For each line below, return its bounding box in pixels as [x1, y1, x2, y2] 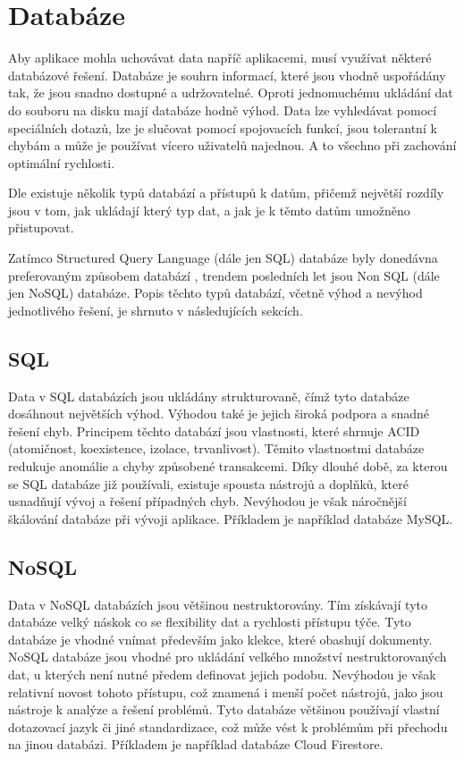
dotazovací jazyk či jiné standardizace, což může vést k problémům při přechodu [8, 717, 448, 736]
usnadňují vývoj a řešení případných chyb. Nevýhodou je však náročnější [8, 492, 407, 510]
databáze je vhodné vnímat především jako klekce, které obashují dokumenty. [8, 629, 433, 648]
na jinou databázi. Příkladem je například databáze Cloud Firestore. [8, 735, 384, 754]
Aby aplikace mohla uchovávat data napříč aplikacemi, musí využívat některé [8, 48, 432, 67]
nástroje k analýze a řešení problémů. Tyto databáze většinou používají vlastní [8, 700, 440, 719]
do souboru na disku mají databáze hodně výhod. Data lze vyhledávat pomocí [8, 100, 437, 119]
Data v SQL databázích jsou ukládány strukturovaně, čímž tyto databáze [8, 386, 409, 405]
